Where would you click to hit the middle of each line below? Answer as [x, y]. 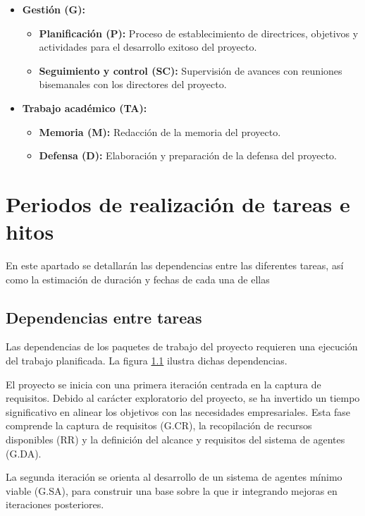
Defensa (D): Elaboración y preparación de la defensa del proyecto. [188, 155]
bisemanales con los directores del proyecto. [133, 84]
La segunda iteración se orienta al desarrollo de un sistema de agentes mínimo [174, 477]
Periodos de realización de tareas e [178, 203]
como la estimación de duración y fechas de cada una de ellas [138, 279]
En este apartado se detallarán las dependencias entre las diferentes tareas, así [175, 265]
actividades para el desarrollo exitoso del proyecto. [148, 47]
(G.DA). [24, 453]
